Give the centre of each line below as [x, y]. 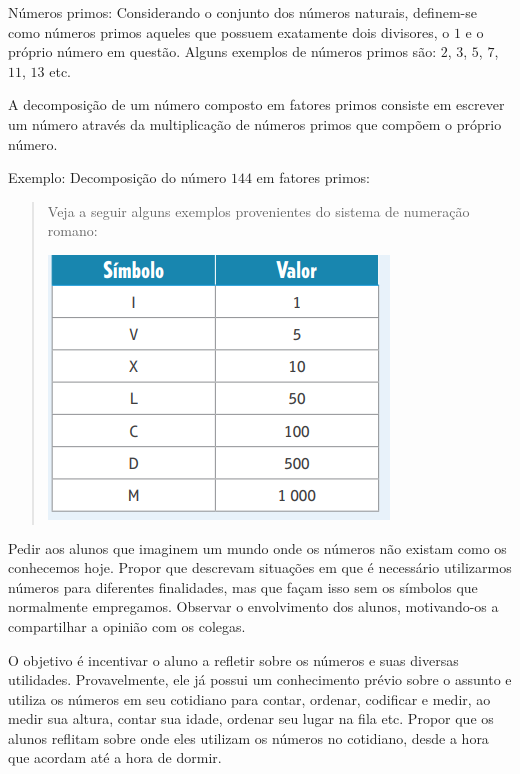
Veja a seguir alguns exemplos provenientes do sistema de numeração [258, 210]
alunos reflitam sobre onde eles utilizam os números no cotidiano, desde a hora [248, 737]
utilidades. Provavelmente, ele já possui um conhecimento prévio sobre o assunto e [260, 679]
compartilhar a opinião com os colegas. [127, 625]
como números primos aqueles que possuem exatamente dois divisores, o [229, 31]
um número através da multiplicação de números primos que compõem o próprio [255, 123]
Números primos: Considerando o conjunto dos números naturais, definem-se [242, 12]
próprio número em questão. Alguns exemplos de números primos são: [222, 51]
